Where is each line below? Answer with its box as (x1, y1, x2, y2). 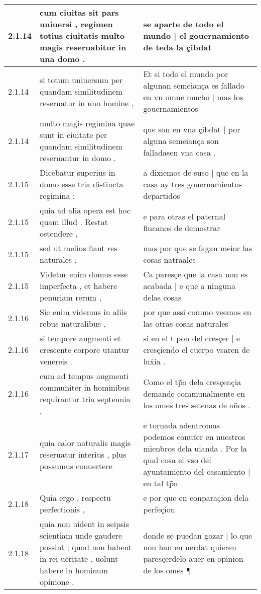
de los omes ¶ (143, 564, 191, 576)
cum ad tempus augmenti (40, 370, 129, 382)
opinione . (40, 576, 74, 587)
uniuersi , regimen (40, 18, 113, 30)
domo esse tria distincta (40, 178, 123, 190)
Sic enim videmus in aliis (40, 306, 127, 318)
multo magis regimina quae (40, 117, 135, 129)
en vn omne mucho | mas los (143, 91, 243, 103)
